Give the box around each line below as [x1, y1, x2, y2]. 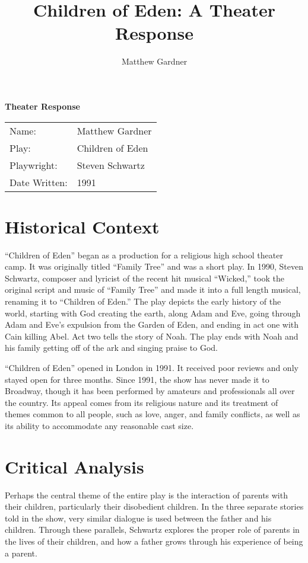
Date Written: [9, 175, 68, 189]
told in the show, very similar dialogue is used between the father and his [5, 511, 272, 524]
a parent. [5, 546, 37, 559]
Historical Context [5, 214, 160, 238]
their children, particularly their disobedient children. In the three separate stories [5, 500, 304, 513]
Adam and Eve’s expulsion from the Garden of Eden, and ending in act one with [5, 318, 299, 331]
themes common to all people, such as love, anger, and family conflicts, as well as [5, 408, 300, 420]
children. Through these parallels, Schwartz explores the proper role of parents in [5, 523, 300, 536]
